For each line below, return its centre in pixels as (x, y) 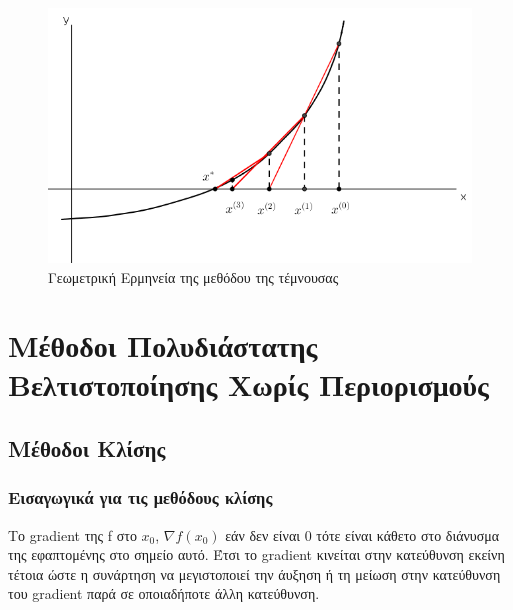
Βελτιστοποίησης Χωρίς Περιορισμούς (248, 384)
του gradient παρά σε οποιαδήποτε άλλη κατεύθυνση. (164, 593)
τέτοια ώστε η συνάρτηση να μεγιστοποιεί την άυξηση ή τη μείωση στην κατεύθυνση (254, 573)
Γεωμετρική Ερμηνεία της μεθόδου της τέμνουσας (193, 276)
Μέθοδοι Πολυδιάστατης (163, 345)
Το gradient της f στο (72, 534)
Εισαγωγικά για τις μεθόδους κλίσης (140, 497)
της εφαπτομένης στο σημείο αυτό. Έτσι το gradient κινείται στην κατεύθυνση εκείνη (256, 554)
